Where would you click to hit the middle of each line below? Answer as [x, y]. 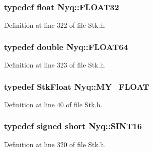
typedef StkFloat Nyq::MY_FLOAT [77, 86]
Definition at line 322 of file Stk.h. [55, 25]
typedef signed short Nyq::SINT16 [73, 126]
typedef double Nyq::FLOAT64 [66, 46]
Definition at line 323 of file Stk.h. [55, 65]
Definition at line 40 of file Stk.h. [53, 104]
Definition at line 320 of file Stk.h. [55, 144]
